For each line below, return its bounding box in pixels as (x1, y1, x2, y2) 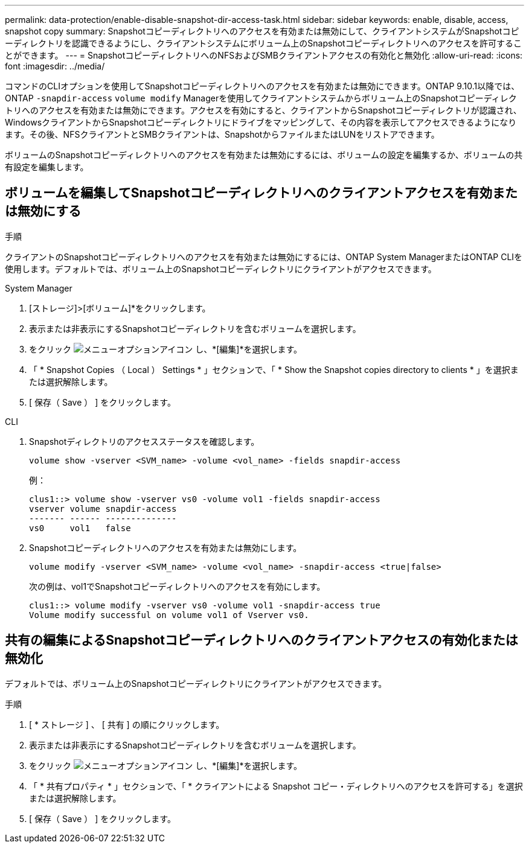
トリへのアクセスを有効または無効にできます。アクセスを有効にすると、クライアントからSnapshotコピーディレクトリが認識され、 (5, 105, 522, 115)
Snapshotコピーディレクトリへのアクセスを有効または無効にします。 (29, 542, 302, 553)
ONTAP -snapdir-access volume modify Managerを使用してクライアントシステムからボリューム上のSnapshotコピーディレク (5, 93, 517, 103)
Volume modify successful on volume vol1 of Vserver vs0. (29, 610, 309, 620)
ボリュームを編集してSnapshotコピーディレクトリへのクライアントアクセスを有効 (5, 185, 493, 201)
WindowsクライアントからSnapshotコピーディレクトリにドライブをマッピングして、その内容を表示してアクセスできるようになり (5, 117, 517, 127)
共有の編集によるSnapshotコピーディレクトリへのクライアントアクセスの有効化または (5, 633, 518, 648)
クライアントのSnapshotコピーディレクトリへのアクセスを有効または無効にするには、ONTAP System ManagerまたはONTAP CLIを (5, 251, 523, 262)
